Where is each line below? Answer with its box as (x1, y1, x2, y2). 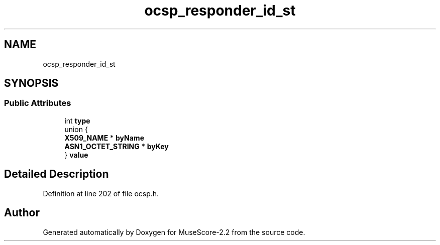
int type (64, 116, 90, 125)
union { (64, 125, 88, 134)
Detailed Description (4, 168, 109, 181)
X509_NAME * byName (64, 133, 144, 142)
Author (4, 206, 40, 219)
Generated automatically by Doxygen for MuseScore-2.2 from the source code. (43, 227, 305, 236)
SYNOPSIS (4, 77, 59, 90)
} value (64, 150, 88, 159)
